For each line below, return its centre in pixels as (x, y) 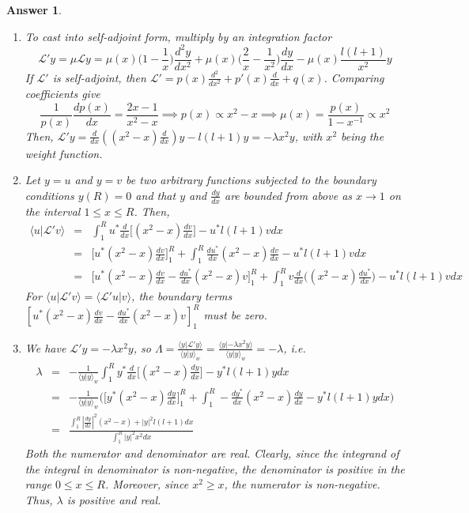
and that (156, 195)
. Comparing (354, 77)
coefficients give (62, 93)
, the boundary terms (182, 296)
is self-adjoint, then (99, 77)
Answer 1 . (34, 9)
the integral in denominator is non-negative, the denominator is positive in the (215, 468)
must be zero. (235, 315)
